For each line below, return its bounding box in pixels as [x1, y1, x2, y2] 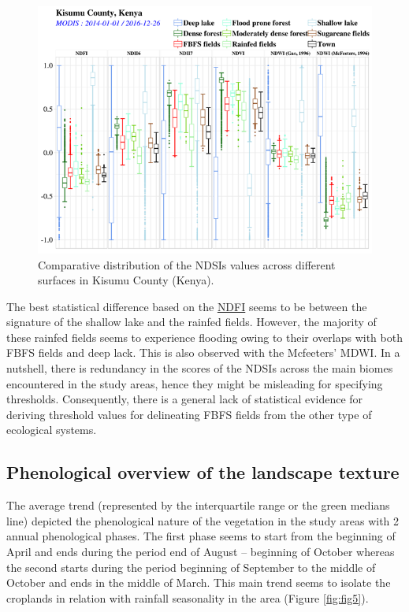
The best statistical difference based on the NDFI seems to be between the [6, 298, 367, 314]
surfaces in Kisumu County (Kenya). [38, 272, 214, 288]
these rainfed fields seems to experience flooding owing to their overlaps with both [6, 328, 403, 345]
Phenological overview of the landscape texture [6, 460, 400, 484]
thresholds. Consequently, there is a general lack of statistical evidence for [6, 391, 363, 407]
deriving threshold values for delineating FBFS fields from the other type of [6, 406, 372, 422]
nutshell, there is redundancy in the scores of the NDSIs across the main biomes [6, 360, 393, 376]
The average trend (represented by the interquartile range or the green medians [6, 497, 390, 514]
